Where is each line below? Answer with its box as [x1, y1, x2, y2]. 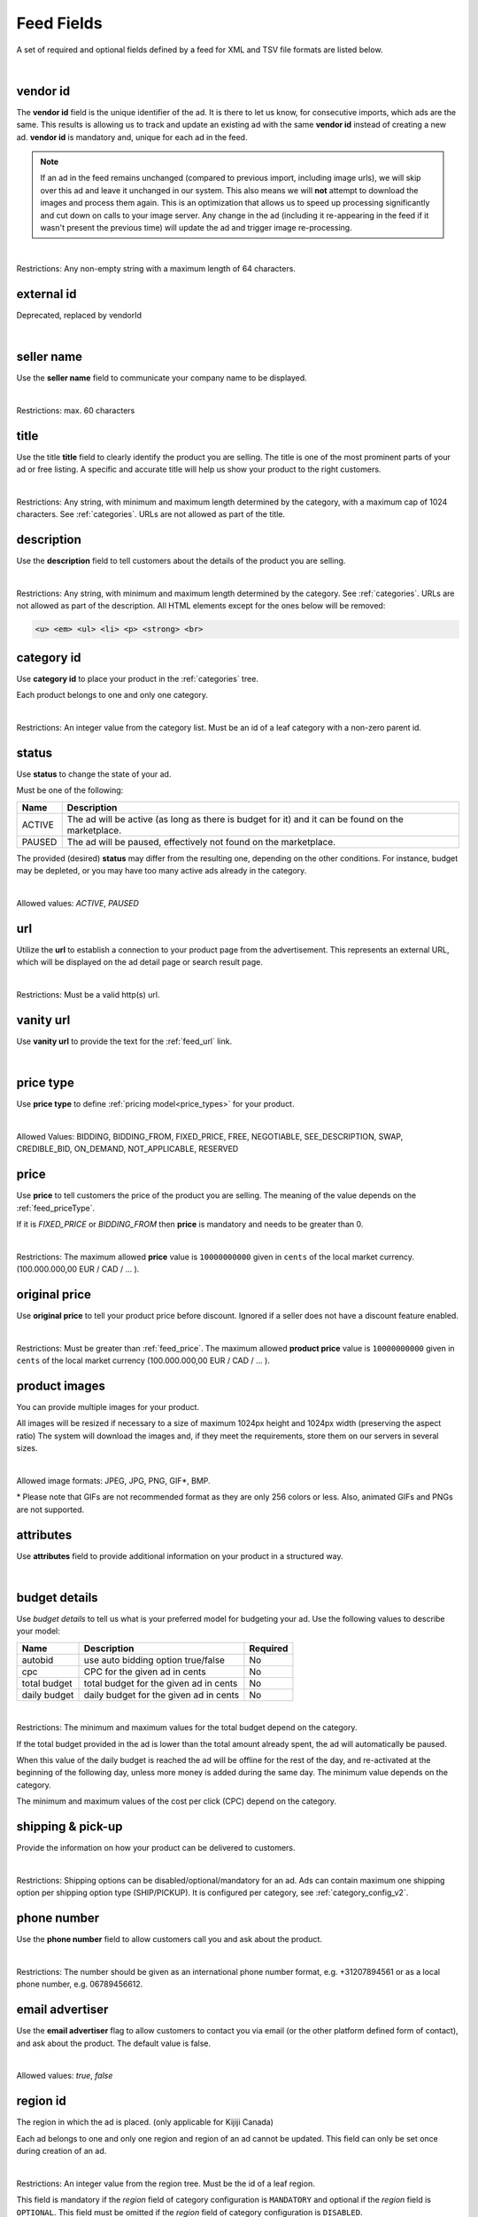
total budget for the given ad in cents [83, 1677, 238, 1689]
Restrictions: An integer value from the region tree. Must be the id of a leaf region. [16, 2178, 315, 2189]
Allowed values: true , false [16, 2071, 113, 2081]
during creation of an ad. [16, 2146, 107, 2157]
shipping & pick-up [16, 1819, 123, 1834]
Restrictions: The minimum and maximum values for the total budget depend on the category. [16, 1722, 358, 1733]
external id [16, 286, 77, 302]
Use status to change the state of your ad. [16, 768, 172, 779]
